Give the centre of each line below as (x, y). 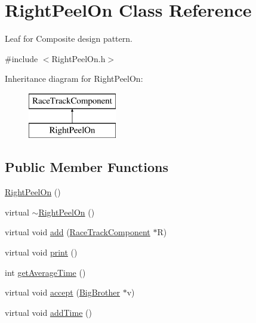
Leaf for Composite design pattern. (69, 39)
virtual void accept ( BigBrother (63, 292)
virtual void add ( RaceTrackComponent (78, 232)
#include (21, 58)
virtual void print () (41, 252)
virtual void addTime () (48, 312)
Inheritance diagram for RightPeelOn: (74, 79)
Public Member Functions (87, 167)
